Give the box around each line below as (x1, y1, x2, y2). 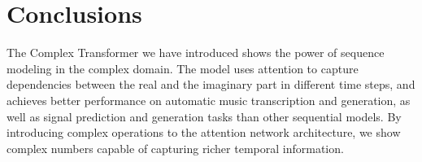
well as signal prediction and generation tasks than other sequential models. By (7, 107, 402, 125)
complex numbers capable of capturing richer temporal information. (7, 139, 344, 156)
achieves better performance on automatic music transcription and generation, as (7, 91, 411, 108)
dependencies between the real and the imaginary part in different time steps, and (7, 76, 415, 93)
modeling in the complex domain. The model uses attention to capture (7, 59, 359, 77)
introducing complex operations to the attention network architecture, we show (7, 124, 401, 141)
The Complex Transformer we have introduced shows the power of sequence (7, 44, 385, 61)
